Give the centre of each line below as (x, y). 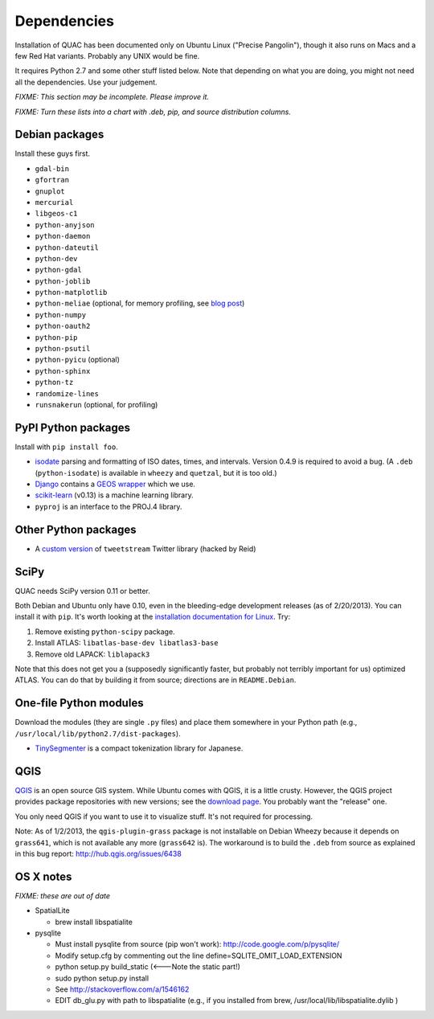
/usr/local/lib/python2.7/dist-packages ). (98, 733)
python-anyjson (65, 225)
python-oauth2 (63, 326)
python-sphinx (63, 371)
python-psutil (63, 349)
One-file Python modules (79, 703)
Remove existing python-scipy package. (105, 632)
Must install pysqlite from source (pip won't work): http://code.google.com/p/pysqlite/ (197, 944)
